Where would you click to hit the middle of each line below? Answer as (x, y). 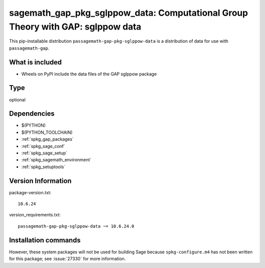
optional (17, 100)
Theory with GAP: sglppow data (75, 27)
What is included (36, 62)
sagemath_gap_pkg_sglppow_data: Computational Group (129, 13)
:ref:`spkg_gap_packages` (47, 139)
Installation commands (45, 240)
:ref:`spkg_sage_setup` (44, 153)
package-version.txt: (30, 192)
